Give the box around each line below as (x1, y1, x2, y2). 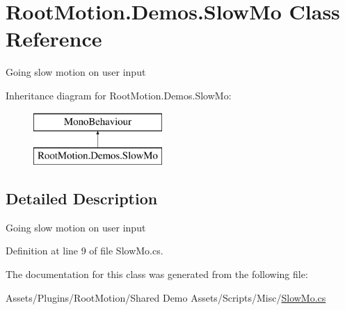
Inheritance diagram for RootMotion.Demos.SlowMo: (6, 88, 232, 102)
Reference (6, 24, 102, 53)
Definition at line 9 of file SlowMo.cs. (6, 243, 163, 258)
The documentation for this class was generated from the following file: (6, 267, 308, 282)
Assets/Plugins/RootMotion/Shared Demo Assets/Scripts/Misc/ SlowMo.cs (6, 290, 326, 304)
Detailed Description (6, 188, 158, 209)
